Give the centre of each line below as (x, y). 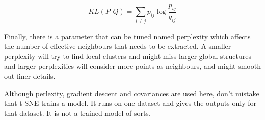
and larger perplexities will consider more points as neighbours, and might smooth (132, 66)
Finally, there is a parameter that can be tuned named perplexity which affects (127, 36)
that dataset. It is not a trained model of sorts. (77, 113)
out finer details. (30, 76)
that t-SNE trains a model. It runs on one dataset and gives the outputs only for (130, 103)
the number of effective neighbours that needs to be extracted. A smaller (118, 46)
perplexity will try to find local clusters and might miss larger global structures (128, 56)
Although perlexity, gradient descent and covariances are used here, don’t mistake (132, 93)
